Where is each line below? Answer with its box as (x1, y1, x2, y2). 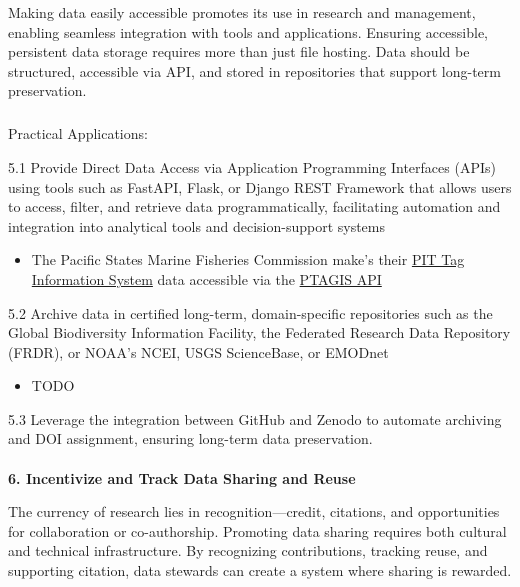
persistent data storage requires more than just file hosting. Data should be (8, 41, 470, 62)
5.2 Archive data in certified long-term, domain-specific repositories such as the (8, 302, 493, 323)
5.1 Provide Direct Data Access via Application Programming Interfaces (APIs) (8, 156, 496, 177)
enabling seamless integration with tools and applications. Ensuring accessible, (8, 21, 489, 42)
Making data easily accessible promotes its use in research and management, (8, 2, 476, 22)
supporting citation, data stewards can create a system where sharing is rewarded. (8, 560, 512, 581)
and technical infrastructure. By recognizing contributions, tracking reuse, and (8, 540, 488, 561)
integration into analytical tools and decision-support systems (8, 215, 386, 236)
